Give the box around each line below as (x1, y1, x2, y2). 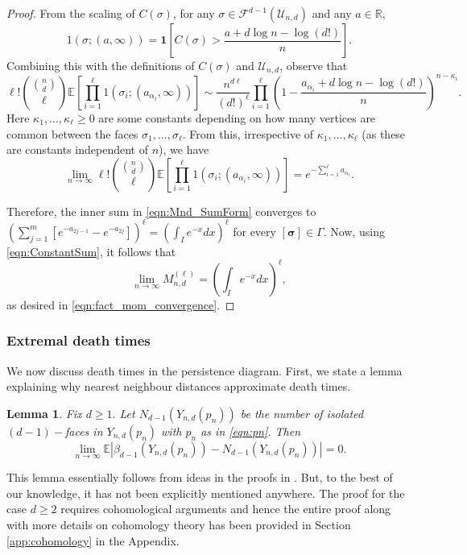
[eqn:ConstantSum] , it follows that (6, 242, 176, 259)
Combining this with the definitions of (6, 57, 195, 73)
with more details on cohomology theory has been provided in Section (6, 516, 351, 532)
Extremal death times (6, 330, 151, 350)
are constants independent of (6, 141, 148, 158)
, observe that (279, 57, 348, 73)
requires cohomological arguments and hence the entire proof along (60, 500, 391, 517)
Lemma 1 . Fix (6, 404, 82, 421)
